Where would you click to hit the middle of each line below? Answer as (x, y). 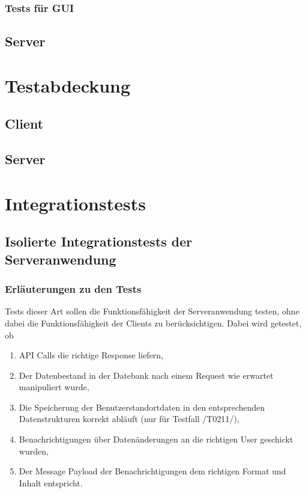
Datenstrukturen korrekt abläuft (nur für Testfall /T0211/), (129, 419)
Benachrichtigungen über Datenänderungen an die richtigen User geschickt (156, 439)
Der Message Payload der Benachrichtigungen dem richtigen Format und (152, 471)
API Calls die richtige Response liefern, (91, 355)
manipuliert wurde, (54, 387)
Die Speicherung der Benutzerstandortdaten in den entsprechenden (142, 407)
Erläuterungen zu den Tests (73, 289)
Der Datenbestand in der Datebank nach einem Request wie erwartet (146, 375)
